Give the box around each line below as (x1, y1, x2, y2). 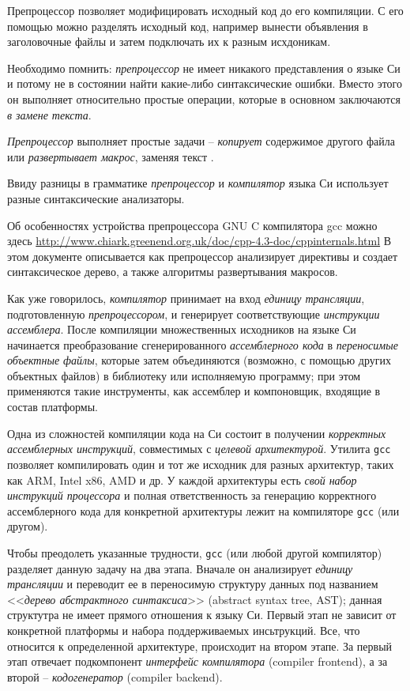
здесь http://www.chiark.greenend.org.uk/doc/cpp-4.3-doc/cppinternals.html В (7, 232, 392, 249)
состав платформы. (7, 398, 99, 415)
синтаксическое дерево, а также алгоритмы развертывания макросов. (7, 263, 338, 280)
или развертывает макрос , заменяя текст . (7, 148, 214, 164)
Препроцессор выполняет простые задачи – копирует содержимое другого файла (7, 133, 395, 149)
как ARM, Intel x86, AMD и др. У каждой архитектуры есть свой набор (7, 471, 357, 488)
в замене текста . (7, 106, 92, 123)
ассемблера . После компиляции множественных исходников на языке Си (7, 321, 356, 338)
